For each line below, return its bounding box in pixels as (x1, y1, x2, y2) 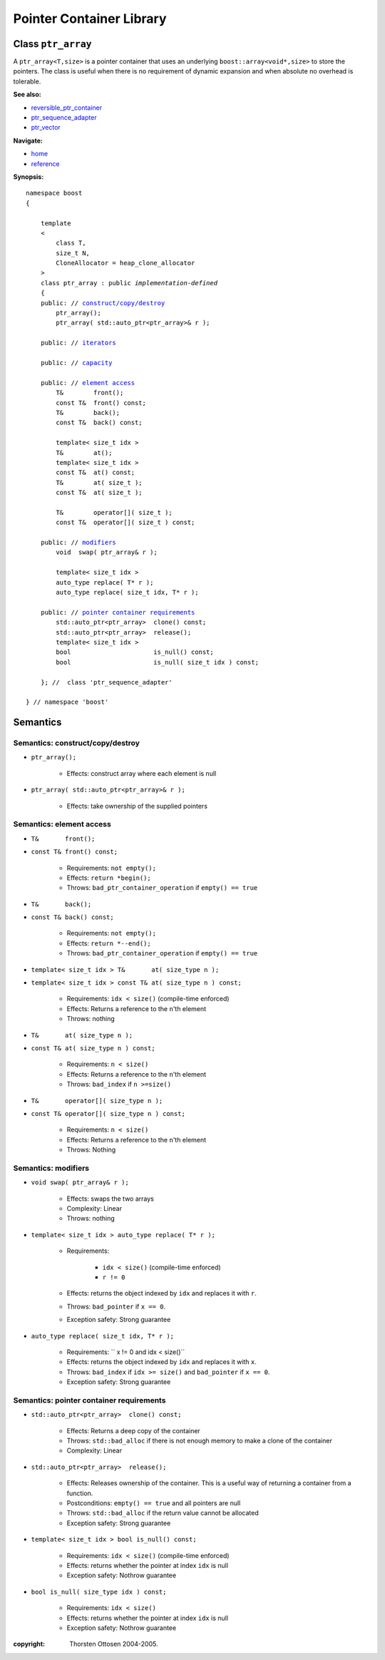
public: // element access (40, 379, 135, 386)
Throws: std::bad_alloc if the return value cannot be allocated (66, 1509, 260, 1517)
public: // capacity (40, 359, 113, 367)
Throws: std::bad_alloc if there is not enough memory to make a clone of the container (66, 1437, 333, 1445)
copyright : (13, 1640, 46, 1649)
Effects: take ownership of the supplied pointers (66, 801, 208, 810)
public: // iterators (40, 339, 117, 347)
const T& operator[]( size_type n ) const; (31, 1110, 185, 1117)
